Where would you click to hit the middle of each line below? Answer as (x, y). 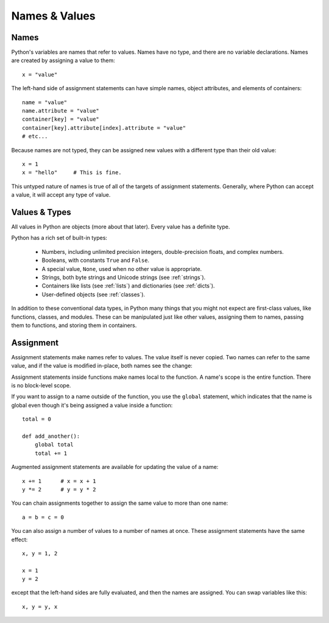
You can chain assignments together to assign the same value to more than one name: (120, 503)
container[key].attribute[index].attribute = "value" (104, 128)
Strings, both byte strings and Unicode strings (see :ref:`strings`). (124, 277)
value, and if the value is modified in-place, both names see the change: (102, 366)
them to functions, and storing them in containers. (74, 325)
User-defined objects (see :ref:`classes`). (94, 294)
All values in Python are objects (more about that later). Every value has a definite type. (121, 227)
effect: (19, 540)
